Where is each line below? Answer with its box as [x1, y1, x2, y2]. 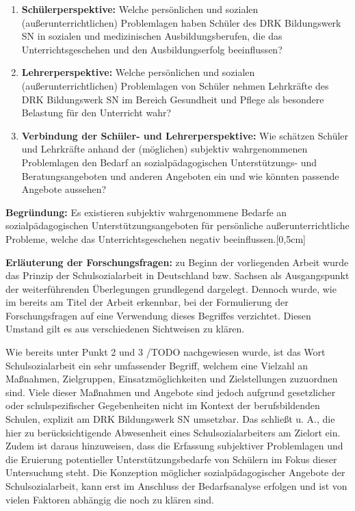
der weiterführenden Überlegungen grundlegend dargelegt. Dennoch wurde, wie [5, 281, 337, 296]
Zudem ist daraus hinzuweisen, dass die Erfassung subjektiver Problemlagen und [5, 438, 343, 453]
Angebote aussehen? [21, 182, 107, 196]
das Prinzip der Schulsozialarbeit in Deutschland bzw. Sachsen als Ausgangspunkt [5, 268, 350, 283]
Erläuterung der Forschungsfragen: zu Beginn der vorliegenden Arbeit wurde [5, 254, 349, 269]
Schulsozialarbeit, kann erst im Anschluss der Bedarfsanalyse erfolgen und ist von [5, 479, 347, 493]
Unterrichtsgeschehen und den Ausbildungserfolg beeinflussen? [21, 42, 282, 56]
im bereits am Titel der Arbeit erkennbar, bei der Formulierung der [5, 295, 289, 309]
